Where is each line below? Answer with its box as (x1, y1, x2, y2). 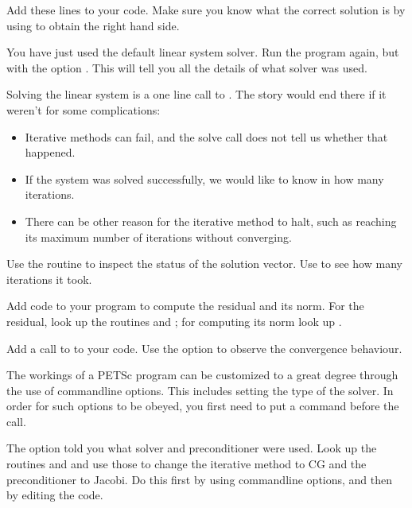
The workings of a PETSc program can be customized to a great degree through (6, 366, 398, 383)
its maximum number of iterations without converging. (25, 228, 292, 245)
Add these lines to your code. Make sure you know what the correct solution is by (6, 2, 406, 17)
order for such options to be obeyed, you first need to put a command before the (6, 397, 399, 414)
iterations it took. (6, 270, 92, 287)
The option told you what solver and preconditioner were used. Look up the (6, 440, 377, 456)
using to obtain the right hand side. (6, 17, 180, 33)
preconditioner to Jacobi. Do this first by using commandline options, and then (6, 471, 393, 487)
